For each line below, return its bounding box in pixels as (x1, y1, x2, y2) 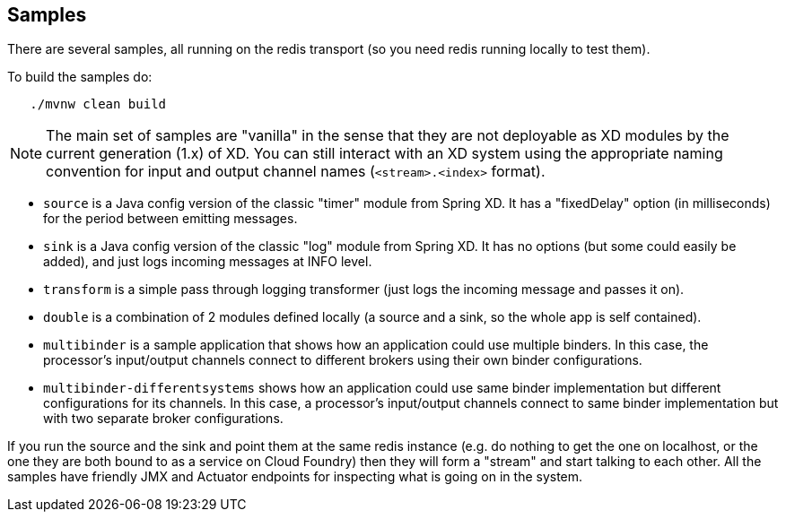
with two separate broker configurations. (43, 411, 284, 427)
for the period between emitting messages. (43, 211, 298, 227)
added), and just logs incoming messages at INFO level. (43, 254, 372, 270)
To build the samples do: (7, 69, 153, 85)
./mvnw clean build (30, 97, 167, 112)
